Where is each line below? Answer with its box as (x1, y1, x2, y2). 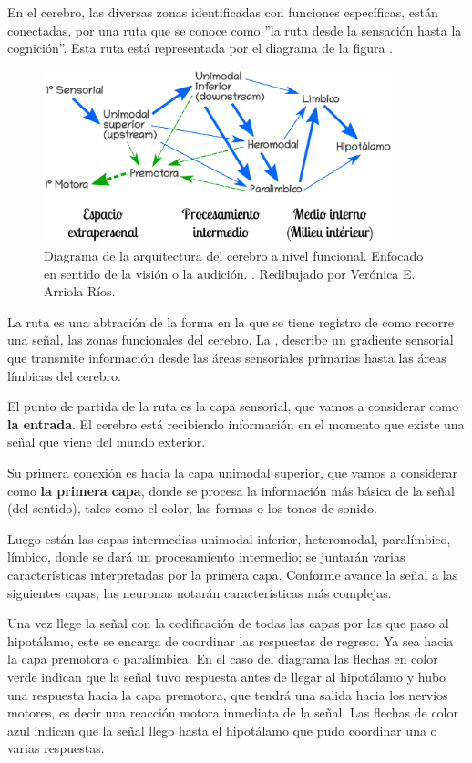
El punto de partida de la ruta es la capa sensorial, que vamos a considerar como (7, 397, 459, 416)
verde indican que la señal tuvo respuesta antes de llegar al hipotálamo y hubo (7, 666, 446, 686)
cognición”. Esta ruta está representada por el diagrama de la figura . (7, 38, 393, 57)
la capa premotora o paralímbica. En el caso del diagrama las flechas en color (7, 649, 438, 668)
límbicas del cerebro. (7, 366, 121, 385)
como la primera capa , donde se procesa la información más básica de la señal (7, 480, 455, 500)
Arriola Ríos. (44, 282, 116, 301)
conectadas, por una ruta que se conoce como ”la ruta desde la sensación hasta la (7, 20, 462, 39)
